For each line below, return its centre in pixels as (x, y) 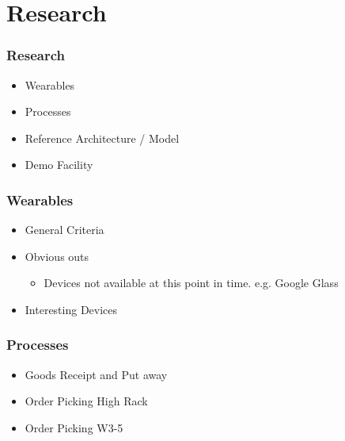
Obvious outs (57, 256)
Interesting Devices (71, 309)
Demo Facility (59, 165)
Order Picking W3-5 (74, 427)
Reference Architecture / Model (102, 138)
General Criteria (64, 230)
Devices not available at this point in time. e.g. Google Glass (191, 283)
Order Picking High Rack (86, 401)
